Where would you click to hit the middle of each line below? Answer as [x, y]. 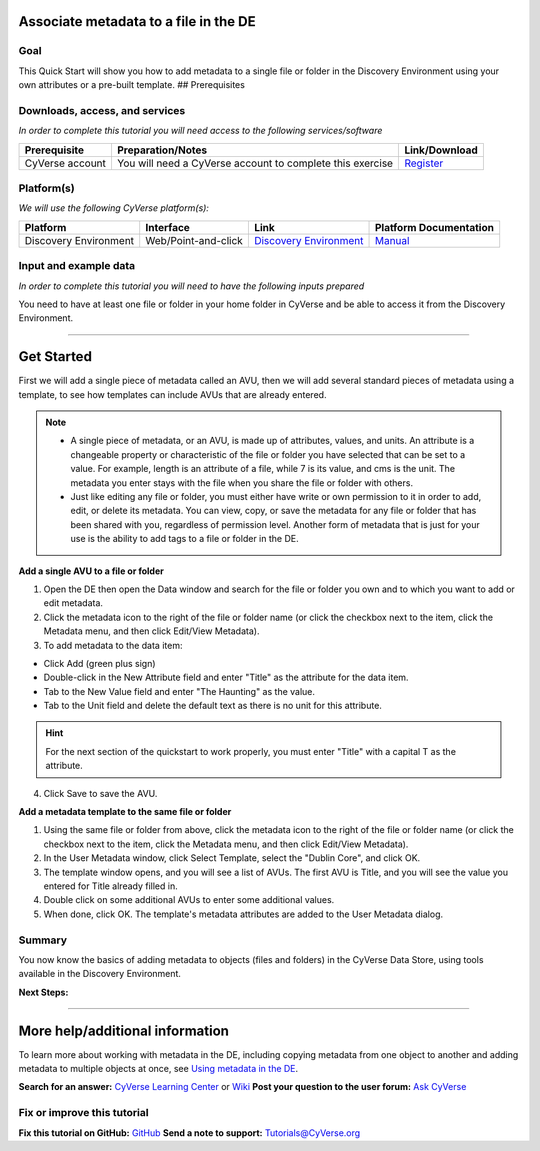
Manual [392, 240]
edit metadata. [73, 603]
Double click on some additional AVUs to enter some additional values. [189, 900]
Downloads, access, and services [102, 110]
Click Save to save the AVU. [100, 793]
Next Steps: [43, 992]
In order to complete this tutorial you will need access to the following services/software [200, 131]
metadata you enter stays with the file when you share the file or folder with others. [242, 482]
